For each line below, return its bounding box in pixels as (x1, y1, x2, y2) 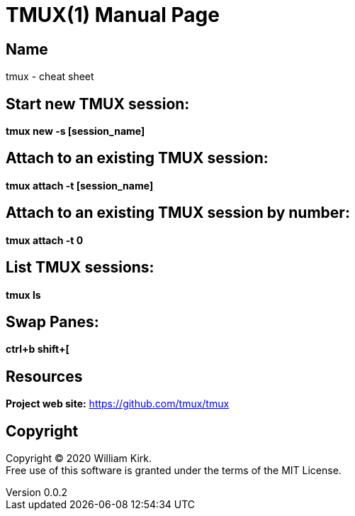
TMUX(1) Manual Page (6, 3, 220, 27)
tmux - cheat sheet (6, 70, 94, 83)
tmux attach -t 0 (6, 234, 84, 246)
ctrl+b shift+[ (6, 343, 69, 356)
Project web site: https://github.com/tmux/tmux (6, 397, 230, 410)
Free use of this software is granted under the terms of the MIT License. (6, 464, 342, 477)
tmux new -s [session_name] (6, 125, 145, 138)
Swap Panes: (6, 312, 99, 331)
